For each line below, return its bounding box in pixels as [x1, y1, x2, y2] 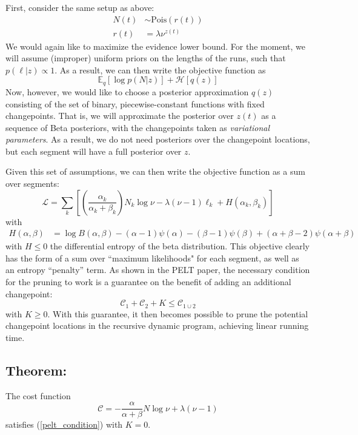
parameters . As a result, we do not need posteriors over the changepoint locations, [5, 133, 310, 146]
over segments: [5, 177, 59, 190]
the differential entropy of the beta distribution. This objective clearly [50, 240, 310, 252]
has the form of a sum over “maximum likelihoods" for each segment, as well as [5, 251, 299, 264]
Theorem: [5, 360, 67, 379]
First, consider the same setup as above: [5, 1, 154, 13]
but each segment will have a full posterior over [5, 144, 182, 157]
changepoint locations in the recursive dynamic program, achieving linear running [5, 319, 309, 332]
